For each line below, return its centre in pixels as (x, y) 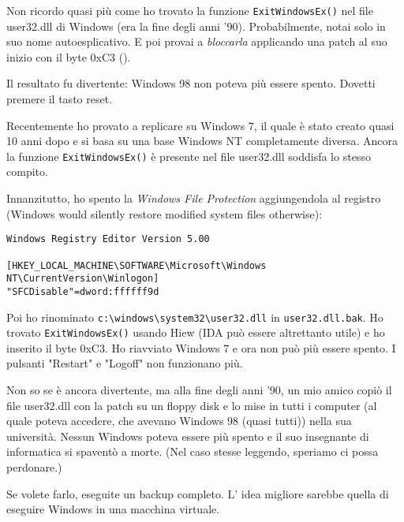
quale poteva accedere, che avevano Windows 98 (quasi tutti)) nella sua (179, 421)
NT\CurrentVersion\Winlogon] (83, 279)
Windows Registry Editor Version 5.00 (108, 239)
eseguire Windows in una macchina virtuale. (113, 509)
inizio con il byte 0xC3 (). (69, 56)
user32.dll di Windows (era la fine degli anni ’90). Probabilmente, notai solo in (196, 26)
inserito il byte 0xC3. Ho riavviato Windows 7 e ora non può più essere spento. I (201, 347)
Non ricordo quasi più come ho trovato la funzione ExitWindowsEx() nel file (190, 10)
